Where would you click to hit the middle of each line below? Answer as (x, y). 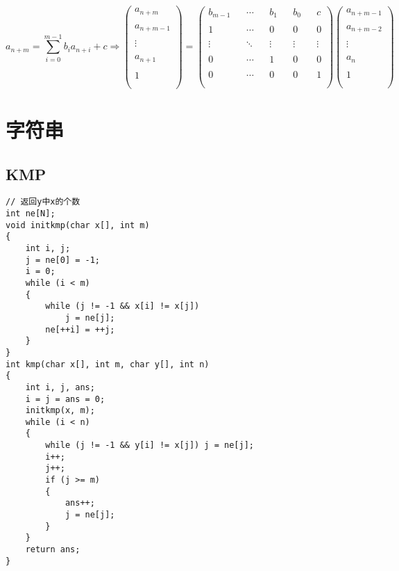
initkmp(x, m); (60, 411)
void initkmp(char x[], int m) (78, 225)
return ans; (53, 550)
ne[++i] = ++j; (80, 329)
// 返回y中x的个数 (43, 202)
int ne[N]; (31, 214)
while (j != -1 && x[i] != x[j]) (122, 306)
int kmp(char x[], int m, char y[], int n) (108, 364)
